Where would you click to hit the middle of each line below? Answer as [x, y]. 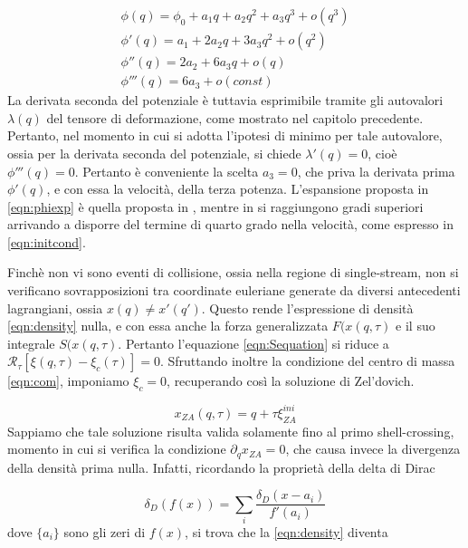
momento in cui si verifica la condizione [117, 449]
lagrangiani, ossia [55, 308]
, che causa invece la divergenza [373, 449]
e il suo [415, 326]
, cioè [382, 153]
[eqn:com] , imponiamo [68, 381]
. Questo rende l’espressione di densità [307, 308]
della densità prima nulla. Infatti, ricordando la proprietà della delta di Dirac [221, 467]
